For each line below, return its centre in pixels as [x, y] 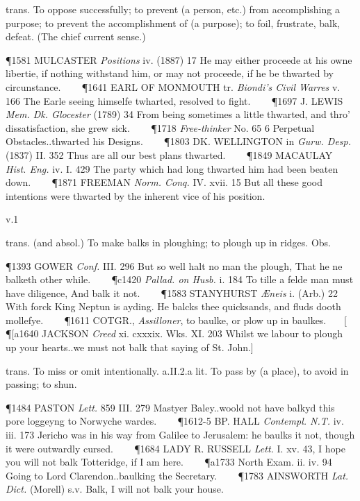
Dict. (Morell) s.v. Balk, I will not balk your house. [115, 489]
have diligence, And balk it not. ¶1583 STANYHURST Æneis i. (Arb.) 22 [172, 292]
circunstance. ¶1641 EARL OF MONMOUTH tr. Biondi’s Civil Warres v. [173, 86]
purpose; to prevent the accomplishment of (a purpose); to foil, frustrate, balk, [173, 23]
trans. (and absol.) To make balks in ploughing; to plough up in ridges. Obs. [168, 242]
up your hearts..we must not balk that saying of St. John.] [130, 347]
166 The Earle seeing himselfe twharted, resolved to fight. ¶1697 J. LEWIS [174, 100]
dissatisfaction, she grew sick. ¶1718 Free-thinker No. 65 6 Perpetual [160, 127]
